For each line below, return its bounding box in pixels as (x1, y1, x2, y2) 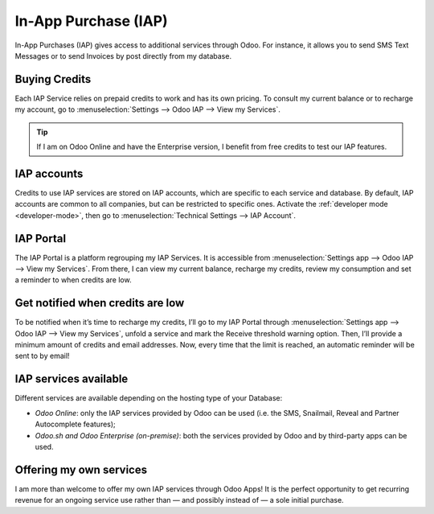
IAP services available (14, 372, 129, 386)
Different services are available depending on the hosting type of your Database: (14, 393, 283, 403)
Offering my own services (14, 463, 148, 476)
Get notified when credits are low (14, 296, 185, 310)
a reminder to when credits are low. (14, 275, 132, 285)
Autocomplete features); (35, 419, 116, 430)
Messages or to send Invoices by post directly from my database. (14, 51, 232, 60)
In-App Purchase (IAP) (14, 12, 168, 30)
